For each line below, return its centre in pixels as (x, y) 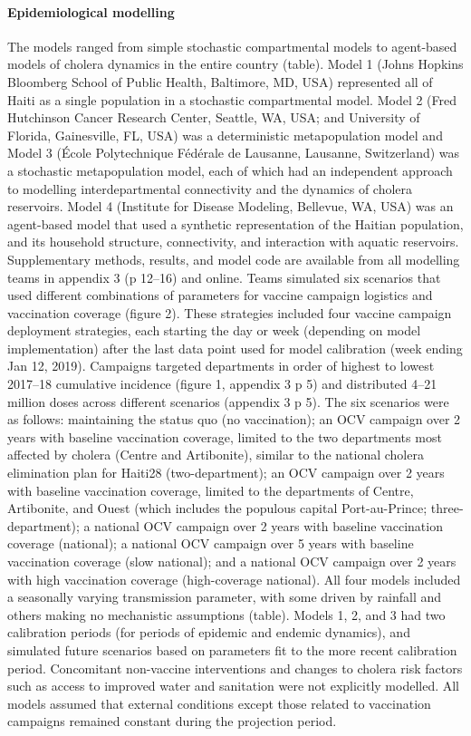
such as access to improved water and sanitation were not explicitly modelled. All (234, 686)
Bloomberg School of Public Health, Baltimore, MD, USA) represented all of (220, 81)
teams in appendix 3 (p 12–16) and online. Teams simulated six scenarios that (224, 277)
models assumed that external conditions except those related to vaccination (219, 703)
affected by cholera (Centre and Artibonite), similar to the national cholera (216, 455)
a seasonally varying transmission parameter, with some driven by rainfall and (225, 597)
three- (447, 508)
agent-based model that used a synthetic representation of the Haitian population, (235, 223)
